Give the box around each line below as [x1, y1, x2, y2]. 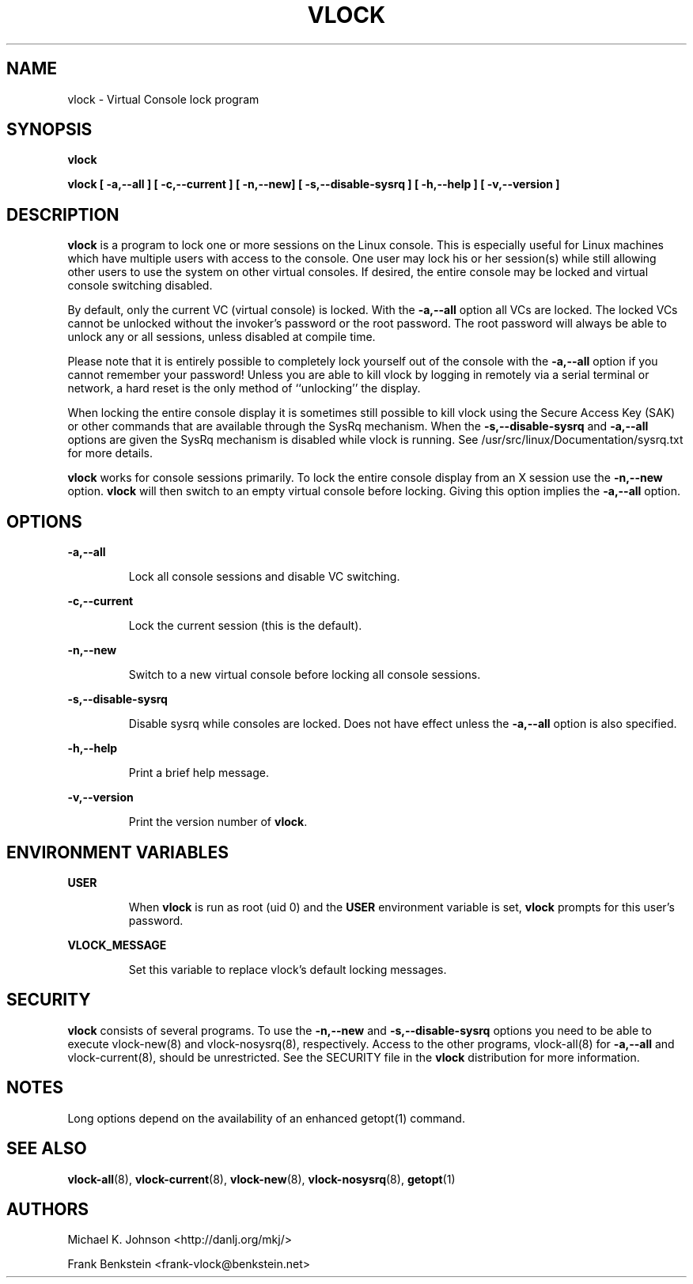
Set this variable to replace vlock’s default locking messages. [128, 962, 447, 976]
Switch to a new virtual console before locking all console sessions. [128, 668, 481, 682]
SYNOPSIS [6, 119, 93, 140]
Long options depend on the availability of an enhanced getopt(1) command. [67, 1111, 465, 1125]
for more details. [67, 446, 153, 460]
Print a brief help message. [128, 766, 269, 780]
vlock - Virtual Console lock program [67, 92, 259, 106]
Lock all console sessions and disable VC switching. [128, 570, 400, 584]
